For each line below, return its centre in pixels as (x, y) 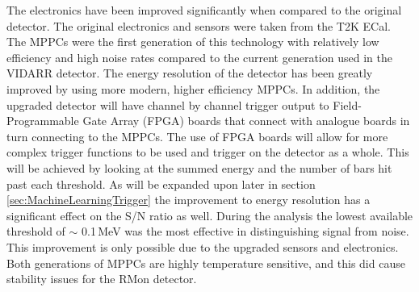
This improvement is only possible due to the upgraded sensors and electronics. (203, 246)
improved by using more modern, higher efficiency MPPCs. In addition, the (193, 88)
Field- (347, 104)
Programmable (43, 121)
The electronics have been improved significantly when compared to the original (204, 10)
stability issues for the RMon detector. (102, 279)
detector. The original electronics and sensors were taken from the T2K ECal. (199, 25)
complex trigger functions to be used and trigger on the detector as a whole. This (208, 152)
